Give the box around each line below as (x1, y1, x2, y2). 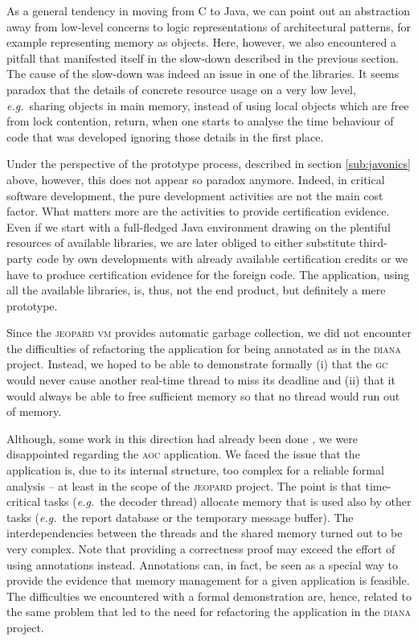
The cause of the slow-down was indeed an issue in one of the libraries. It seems (6, 65, 400, 82)
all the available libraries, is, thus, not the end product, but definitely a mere (6, 281, 386, 298)
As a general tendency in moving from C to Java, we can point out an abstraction (6, 2, 411, 18)
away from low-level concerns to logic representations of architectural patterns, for (6, 18, 412, 35)
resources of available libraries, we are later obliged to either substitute (6, 234, 355, 251)
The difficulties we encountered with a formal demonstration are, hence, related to (6, 587, 412, 604)
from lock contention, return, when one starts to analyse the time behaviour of (6, 113, 394, 129)
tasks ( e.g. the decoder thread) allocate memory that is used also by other (43, 493, 412, 510)
